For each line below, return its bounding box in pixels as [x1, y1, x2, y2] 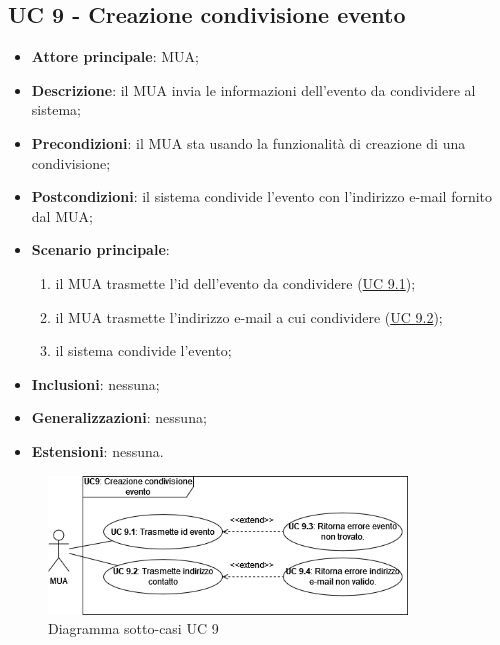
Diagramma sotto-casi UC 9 [48, 618, 219, 639]
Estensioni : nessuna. [31, 440, 164, 461]
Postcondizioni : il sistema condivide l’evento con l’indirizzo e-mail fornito [31, 186, 493, 207]
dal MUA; [31, 205, 93, 226]
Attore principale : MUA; [31, 46, 199, 67]
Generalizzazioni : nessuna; [31, 407, 207, 428]
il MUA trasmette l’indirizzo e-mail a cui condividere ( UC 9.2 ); [55, 306, 443, 327]
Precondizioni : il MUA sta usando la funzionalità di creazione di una [31, 132, 466, 153]
